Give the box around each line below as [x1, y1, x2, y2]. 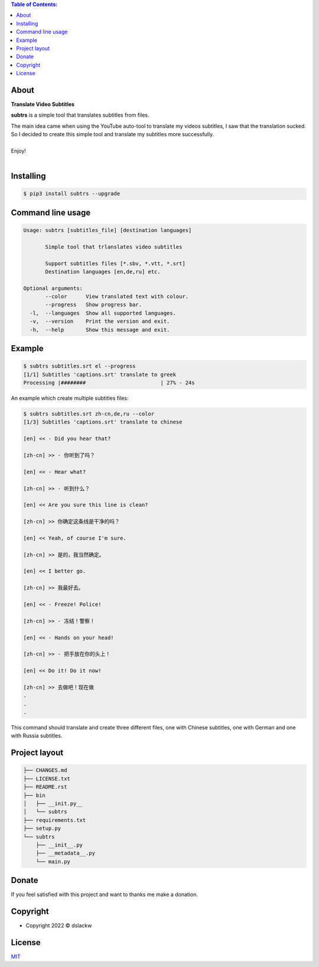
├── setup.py [23, 825, 61, 832]
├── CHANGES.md [23, 767, 67, 774]
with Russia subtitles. [11, 732, 63, 740]
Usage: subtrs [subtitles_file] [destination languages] [23, 227, 192, 233]
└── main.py [35, 858, 71, 865]
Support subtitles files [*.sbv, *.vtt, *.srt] [45, 260, 185, 266]
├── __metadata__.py [35, 850, 96, 857]
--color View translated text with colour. [45, 293, 189, 300]
